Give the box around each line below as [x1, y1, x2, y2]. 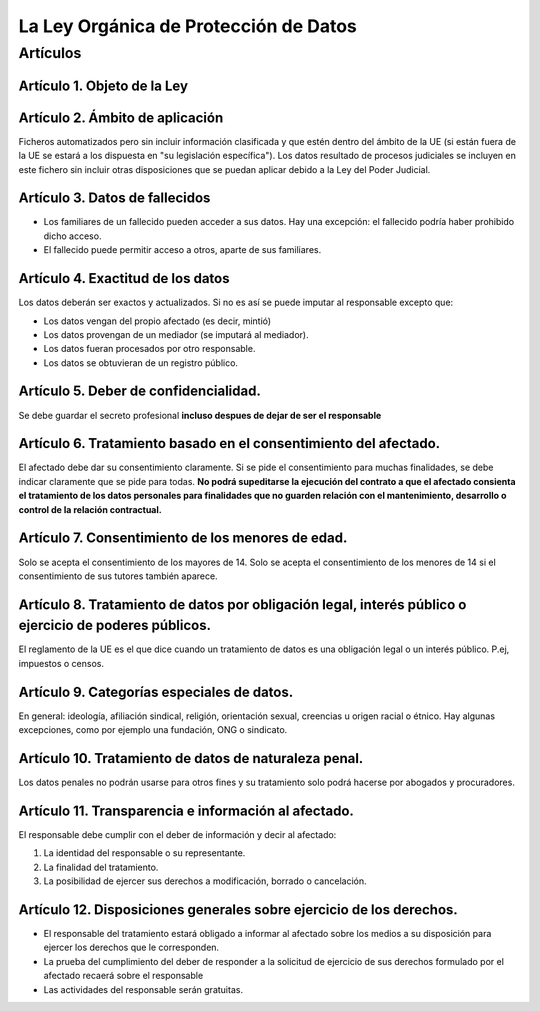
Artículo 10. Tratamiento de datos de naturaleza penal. [18, 750, 364, 767]
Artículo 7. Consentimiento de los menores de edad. [18, 530, 348, 547]
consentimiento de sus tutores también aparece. [18, 570, 219, 582]
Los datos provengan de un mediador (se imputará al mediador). [43, 328, 309, 340]
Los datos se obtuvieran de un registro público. [43, 356, 239, 369]
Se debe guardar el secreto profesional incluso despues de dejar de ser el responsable [18, 409, 382, 421]
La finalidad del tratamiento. [43, 861, 159, 873]
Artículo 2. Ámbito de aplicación [18, 109, 224, 126]
